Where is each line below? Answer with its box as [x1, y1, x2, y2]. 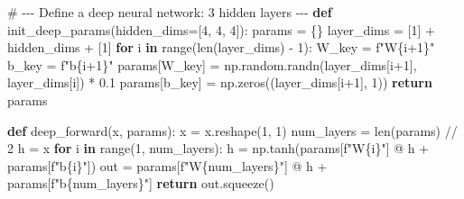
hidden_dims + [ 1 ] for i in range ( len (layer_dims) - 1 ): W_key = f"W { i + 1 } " [7, 38, 435, 57]
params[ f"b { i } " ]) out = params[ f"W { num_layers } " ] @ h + [7, 156, 328, 175]
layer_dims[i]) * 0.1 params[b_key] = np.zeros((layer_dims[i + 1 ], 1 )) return [7, 73, 432, 92]
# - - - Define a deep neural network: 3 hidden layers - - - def [7, 3, 332, 21]
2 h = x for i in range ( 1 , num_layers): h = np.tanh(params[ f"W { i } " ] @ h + [7, 139, 430, 158]
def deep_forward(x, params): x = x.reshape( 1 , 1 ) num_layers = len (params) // [7, 121, 458, 140]
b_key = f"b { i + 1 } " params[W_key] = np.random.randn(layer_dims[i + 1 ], [7, 55, 417, 74]
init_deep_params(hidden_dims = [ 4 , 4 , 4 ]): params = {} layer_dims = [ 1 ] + [7, 20, 435, 39]
